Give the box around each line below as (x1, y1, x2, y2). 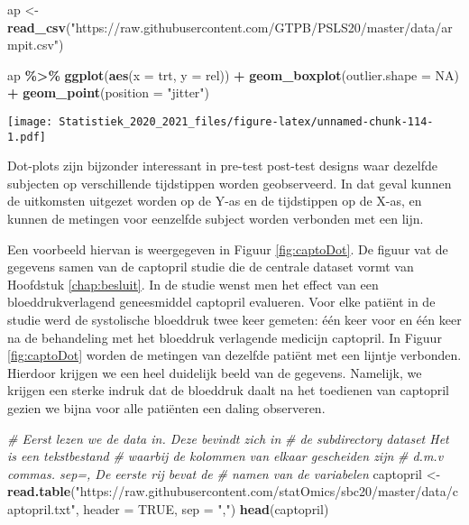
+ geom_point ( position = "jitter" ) (7, 83, 210, 102)
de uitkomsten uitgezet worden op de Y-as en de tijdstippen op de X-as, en (7, 191, 422, 210)
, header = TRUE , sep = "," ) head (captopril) (75, 499, 329, 518)
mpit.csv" (7, 35, 60, 54)
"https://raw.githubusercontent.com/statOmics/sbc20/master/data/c (75, 482, 458, 501)
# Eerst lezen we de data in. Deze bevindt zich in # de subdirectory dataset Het (7, 428, 449, 447)
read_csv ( (7, 17, 71, 36)
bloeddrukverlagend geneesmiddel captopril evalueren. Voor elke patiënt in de (7, 292, 436, 311)
